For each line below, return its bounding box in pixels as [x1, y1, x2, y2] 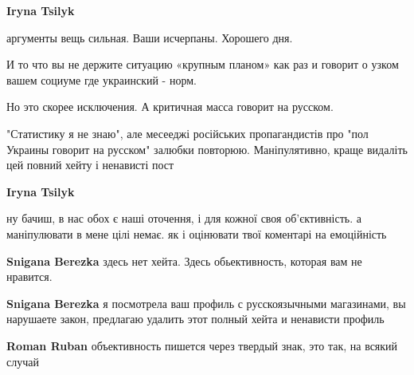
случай [6, 353, 39, 369]
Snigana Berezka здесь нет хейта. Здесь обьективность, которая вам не [6, 252, 362, 269]
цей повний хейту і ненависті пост [6, 156, 174, 173]
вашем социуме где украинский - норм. [6, 71, 197, 88]
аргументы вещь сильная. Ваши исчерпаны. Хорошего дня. [6, 29, 293, 45]
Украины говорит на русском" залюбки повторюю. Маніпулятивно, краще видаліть [6, 140, 408, 157]
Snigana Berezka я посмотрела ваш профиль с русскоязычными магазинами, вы [6, 294, 406, 311]
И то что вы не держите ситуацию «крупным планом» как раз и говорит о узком [6, 56, 399, 73]
